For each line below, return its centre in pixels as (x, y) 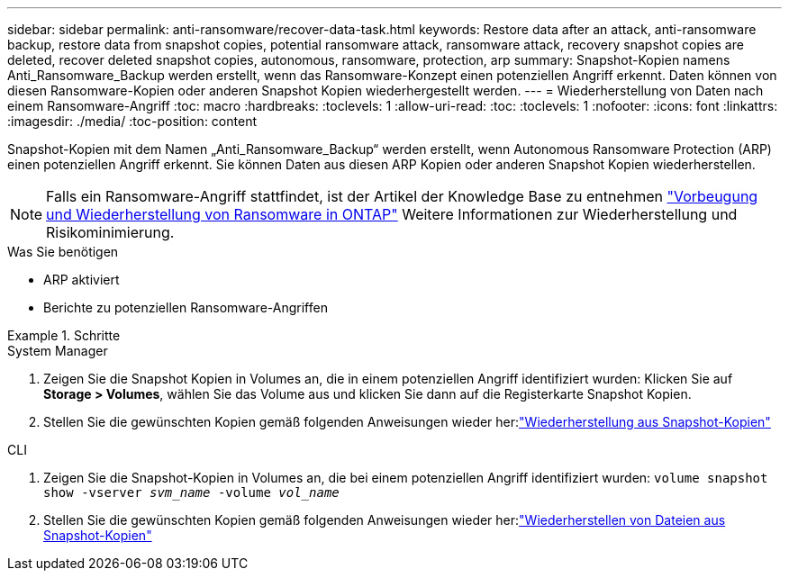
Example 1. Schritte (64, 335)
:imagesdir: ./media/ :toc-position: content (132, 121)
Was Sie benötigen (63, 252)
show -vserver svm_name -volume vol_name (191, 492)
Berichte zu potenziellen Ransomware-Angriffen (186, 307)
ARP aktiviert (82, 280)
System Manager (58, 351)
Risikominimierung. (110, 232)
